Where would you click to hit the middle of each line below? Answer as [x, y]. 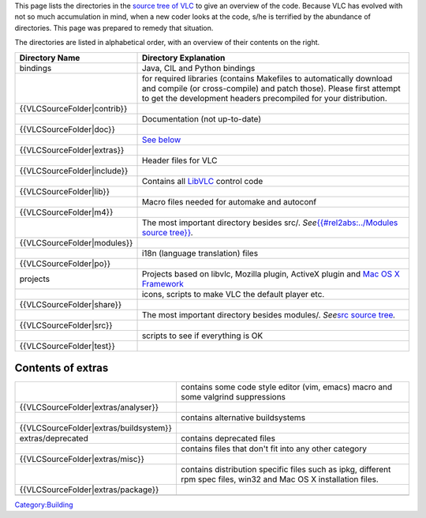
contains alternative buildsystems [243, 418]
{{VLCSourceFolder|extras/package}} [89, 490]
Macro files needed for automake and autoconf [229, 201]
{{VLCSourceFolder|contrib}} [73, 108]
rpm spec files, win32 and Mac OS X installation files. [279, 479]
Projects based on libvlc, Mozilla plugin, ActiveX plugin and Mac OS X [271, 274]
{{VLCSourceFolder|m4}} [66, 212]
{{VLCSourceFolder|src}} [66, 325]
